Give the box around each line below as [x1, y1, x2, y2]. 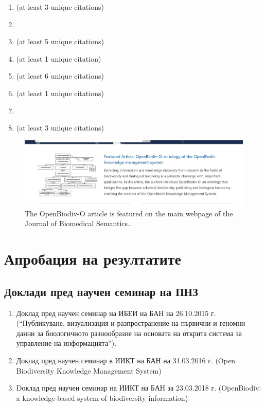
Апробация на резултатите [4, 248, 182, 269]
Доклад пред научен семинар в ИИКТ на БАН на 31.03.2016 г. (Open [16, 355, 235, 365]
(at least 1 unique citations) [16, 87, 104, 98]
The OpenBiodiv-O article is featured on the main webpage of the [25, 208, 233, 218]
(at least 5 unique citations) [16, 36, 104, 47]
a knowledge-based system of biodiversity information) [16, 392, 188, 403]
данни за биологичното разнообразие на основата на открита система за [16, 327, 242, 338]
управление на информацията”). [16, 338, 117, 348]
